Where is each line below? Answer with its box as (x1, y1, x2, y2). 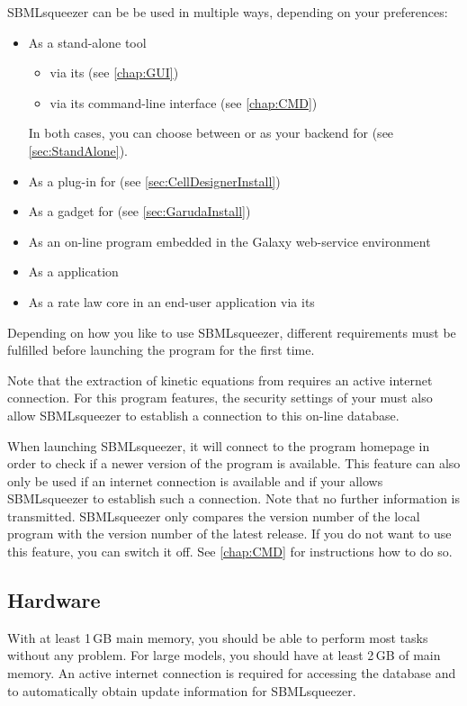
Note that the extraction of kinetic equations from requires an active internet (7, 370, 433, 389)
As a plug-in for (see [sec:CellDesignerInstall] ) (28, 171, 281, 190)
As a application (28, 262, 119, 281)
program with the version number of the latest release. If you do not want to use (7, 524, 452, 543)
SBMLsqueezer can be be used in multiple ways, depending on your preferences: (7, 3, 448, 21)
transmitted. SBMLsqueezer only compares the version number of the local (7, 506, 420, 525)
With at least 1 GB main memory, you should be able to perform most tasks (7, 628, 428, 647)
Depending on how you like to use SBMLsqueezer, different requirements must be (7, 322, 456, 341)
